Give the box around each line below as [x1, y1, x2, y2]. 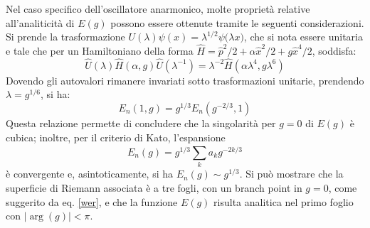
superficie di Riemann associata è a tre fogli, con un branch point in [6, 180, 302, 195]
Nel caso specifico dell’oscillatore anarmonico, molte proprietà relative [6, 1, 310, 16]
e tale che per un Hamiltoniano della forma [6, 43, 194, 58]
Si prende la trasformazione [6, 29, 125, 44]
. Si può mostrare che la [239, 166, 344, 181]
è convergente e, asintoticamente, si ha [6, 166, 174, 181]
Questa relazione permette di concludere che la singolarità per [6, 116, 276, 130]
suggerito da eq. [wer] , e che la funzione [6, 194, 178, 209]
